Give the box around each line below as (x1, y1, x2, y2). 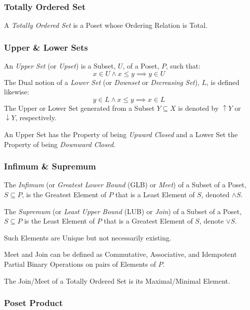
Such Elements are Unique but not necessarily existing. (4, 232, 172, 242)
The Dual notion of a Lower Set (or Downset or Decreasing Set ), (4, 77, 200, 87)
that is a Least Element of (115, 189, 195, 199)
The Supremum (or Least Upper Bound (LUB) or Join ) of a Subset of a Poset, (4, 206, 242, 216)
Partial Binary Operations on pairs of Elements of (4, 258, 156, 269)
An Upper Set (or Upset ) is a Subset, (4, 61, 116, 71)
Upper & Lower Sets (4, 41, 88, 53)
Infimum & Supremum (4, 160, 96, 172)
